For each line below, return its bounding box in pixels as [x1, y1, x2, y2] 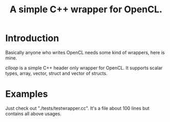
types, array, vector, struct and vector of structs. [5, 70, 108, 76]
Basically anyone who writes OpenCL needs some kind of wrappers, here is [5, 49, 165, 55]
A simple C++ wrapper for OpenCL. [9, 4, 163, 15]
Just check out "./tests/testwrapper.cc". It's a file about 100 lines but [5, 105, 150, 111]
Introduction [5, 32, 59, 44]
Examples [5, 88, 48, 100]
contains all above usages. [5, 110, 61, 116]
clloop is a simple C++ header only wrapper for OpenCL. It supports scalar [5, 65, 163, 71]
